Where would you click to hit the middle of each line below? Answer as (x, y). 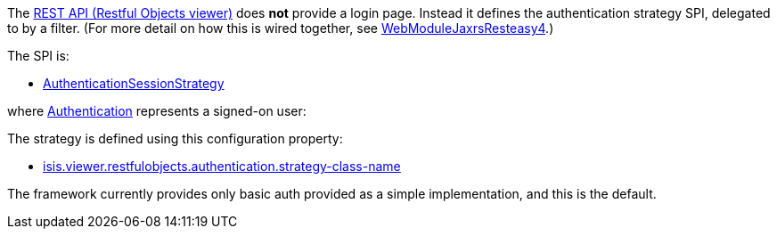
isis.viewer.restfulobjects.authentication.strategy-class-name (222, 166)
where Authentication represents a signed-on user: (157, 111)
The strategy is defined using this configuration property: (175, 138)
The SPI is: (38, 56)
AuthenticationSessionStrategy (134, 83)
